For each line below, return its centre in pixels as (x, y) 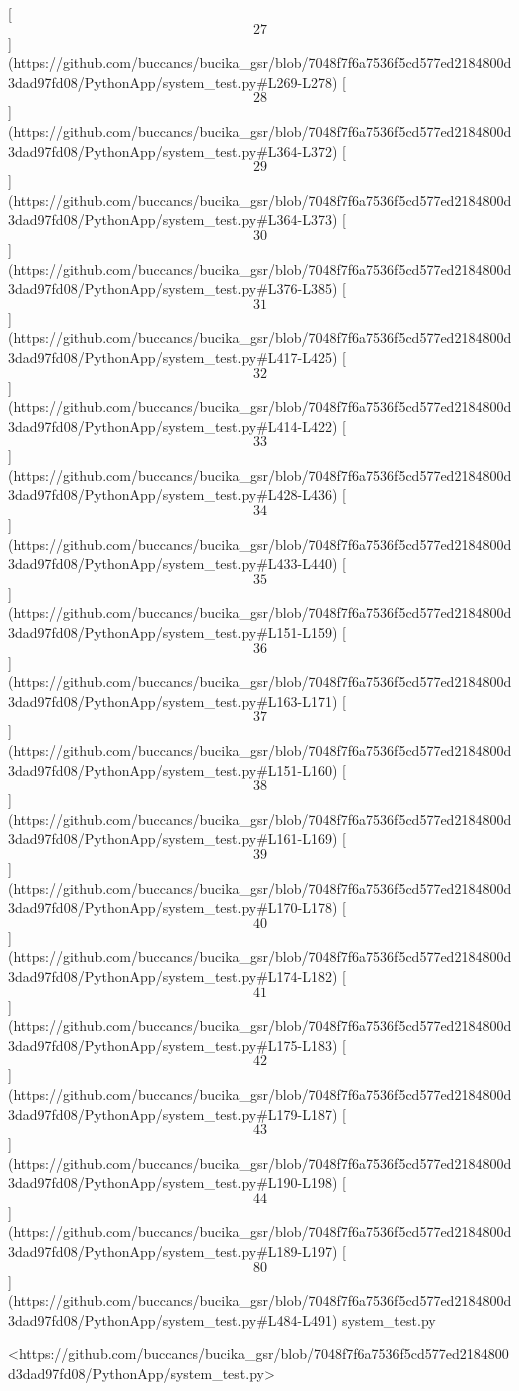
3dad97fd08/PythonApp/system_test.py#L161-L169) (173, 838)
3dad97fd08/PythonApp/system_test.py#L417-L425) (173, 356)
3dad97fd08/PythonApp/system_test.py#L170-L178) (173, 907)
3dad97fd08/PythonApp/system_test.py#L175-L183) (173, 1044)
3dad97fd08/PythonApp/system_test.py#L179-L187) (173, 1113)
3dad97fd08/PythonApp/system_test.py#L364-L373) (173, 219)
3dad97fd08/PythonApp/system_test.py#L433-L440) (173, 563)
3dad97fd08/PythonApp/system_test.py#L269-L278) (173, 81)
